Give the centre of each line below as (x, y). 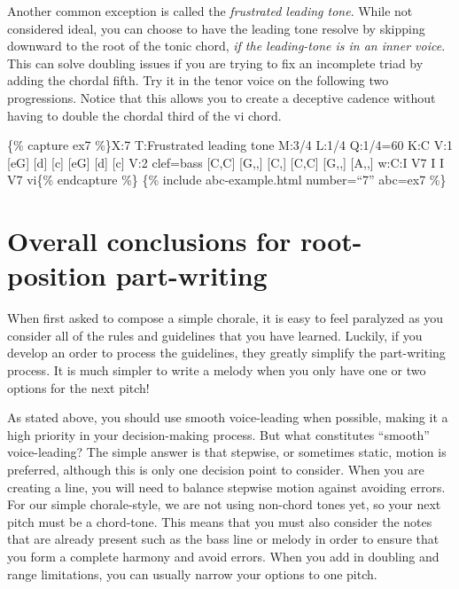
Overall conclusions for (149, 241)
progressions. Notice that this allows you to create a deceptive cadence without (222, 97)
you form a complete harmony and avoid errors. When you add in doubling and (223, 556)
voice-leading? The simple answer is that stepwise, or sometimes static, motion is (227, 452)
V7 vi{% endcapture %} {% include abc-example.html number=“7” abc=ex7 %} (227, 180)
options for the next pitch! (78, 387)
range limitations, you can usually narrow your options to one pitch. (192, 573)
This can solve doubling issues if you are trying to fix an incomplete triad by (215, 63)
